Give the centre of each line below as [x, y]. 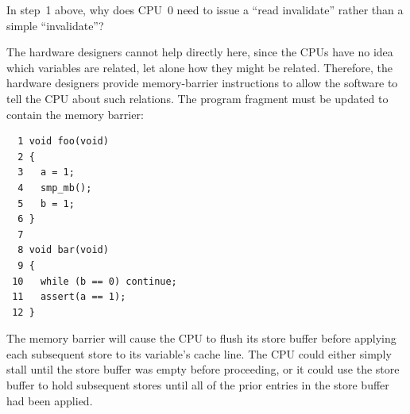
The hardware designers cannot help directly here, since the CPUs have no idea [200, 52]
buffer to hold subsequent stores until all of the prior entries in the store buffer [198, 385]
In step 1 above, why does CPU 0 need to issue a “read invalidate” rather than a [205, 10]
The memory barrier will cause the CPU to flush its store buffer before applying [201, 338]
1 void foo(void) [63, 142]
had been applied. [50, 400]
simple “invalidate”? [55, 25]
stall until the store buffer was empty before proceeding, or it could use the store [203, 369]
